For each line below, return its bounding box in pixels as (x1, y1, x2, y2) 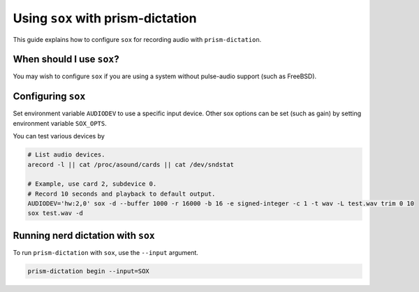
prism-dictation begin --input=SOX (27, 267, 149, 275)
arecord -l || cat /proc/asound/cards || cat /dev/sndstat (27, 161, 234, 168)
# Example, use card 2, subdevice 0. (27, 180, 157, 188)
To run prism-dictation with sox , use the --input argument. (13, 248, 199, 256)
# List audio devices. (27, 151, 105, 159)
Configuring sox (13, 91, 86, 103)
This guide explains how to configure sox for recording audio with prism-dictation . (13, 35, 262, 43)
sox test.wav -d (27, 210, 84, 217)
